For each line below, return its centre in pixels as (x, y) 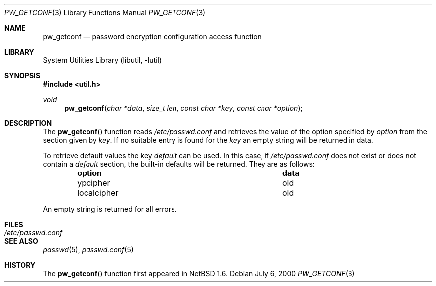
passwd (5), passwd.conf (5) (88, 250)
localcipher (98, 193)
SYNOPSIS (23, 76)
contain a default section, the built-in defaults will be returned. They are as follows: (179, 164)
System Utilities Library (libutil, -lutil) (102, 60)
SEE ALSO (21, 241)
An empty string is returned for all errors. (110, 209)
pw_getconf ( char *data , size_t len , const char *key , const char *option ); (183, 108)
